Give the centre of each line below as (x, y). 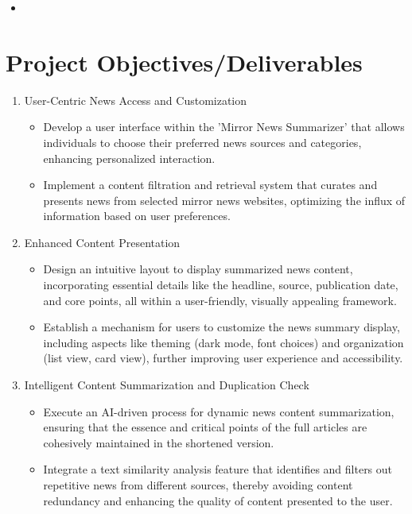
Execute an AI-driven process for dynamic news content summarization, (219, 411)
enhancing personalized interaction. (129, 158)
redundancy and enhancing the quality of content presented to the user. (218, 500)
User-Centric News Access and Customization (136, 100)
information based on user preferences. (137, 216)
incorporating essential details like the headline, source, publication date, (221, 285)
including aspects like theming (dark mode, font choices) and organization (223, 342)
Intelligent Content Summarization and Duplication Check (167, 385)
